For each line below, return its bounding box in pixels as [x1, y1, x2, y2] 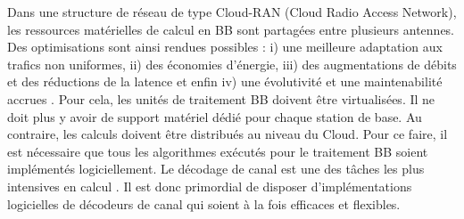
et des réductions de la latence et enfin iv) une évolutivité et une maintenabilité [7, 72, 443, 91]
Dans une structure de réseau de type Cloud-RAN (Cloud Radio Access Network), [7, 3, 457, 20]
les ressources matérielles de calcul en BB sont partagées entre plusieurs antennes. [7, 20, 455, 38]
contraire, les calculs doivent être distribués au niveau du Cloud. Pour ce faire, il [7, 125, 448, 143]
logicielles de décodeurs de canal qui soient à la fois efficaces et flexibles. [7, 194, 401, 213]
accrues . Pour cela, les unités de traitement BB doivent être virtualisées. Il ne [7, 89, 435, 108]
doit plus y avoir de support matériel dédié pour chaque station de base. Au [7, 107, 422, 126]
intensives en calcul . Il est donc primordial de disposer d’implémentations [7, 176, 412, 195]
